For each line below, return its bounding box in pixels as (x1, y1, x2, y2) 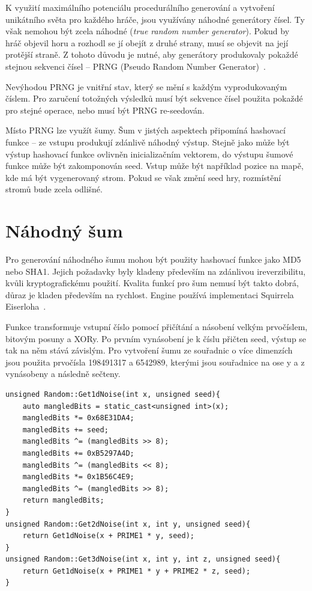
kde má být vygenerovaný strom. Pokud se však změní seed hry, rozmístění (5, 171, 281, 183)
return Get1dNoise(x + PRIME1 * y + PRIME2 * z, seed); (22, 566, 251, 575)
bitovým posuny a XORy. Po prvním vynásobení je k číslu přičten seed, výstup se (5, 332, 307, 344)
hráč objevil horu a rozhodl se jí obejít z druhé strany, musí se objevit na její (5, 36, 289, 49)
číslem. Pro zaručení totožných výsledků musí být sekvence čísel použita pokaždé (5, 92, 303, 105)
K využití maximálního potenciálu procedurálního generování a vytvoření (5, 1, 275, 13)
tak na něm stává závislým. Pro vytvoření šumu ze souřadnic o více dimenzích (5, 344, 293, 357)
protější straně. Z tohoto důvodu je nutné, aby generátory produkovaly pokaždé (5, 48, 298, 61)
